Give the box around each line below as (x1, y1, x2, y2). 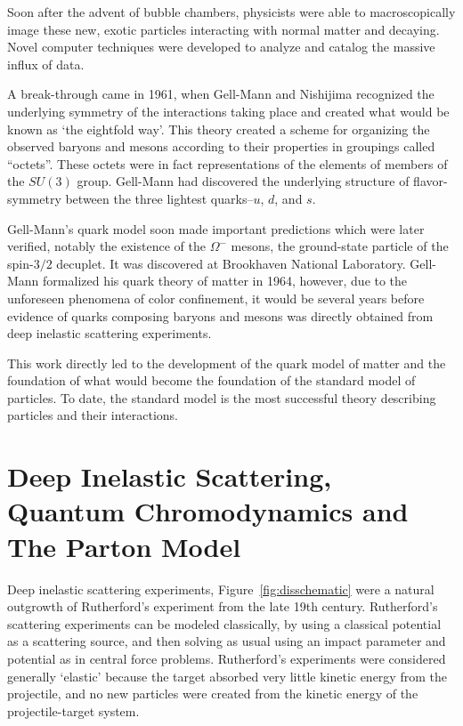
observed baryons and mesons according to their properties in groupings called (7, 137, 435, 156)
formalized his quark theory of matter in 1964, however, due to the (43, 271, 408, 290)
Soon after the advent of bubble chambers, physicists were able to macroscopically (7, 3, 456, 20)
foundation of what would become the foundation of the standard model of (7, 371, 416, 390)
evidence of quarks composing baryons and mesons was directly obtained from (7, 306, 434, 325)
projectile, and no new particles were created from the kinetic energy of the (7, 684, 418, 703)
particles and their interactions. (7, 406, 179, 424)
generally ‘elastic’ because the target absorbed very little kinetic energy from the (7, 666, 447, 685)
